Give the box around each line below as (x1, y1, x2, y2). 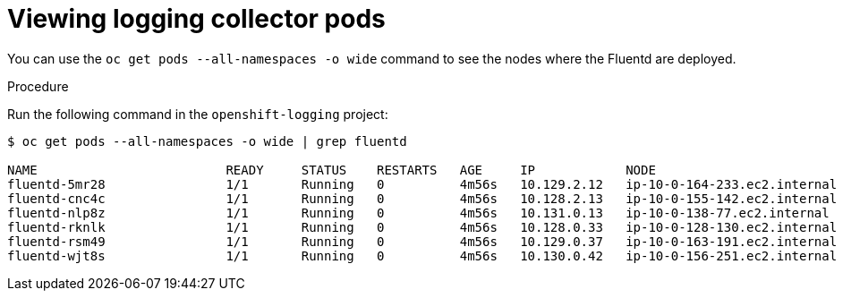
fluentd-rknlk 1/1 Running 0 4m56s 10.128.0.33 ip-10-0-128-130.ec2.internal (7, 219, 838, 234)
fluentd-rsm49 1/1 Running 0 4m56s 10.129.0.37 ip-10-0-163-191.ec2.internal (7, 234, 838, 249)
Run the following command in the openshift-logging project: (7, 106, 388, 122)
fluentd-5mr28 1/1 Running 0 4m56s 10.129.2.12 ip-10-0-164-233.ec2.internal (7, 176, 838, 192)
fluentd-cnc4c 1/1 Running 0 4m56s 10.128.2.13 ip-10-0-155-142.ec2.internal (7, 191, 838, 206)
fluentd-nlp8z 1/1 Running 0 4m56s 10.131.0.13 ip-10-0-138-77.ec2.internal (7, 205, 830, 220)
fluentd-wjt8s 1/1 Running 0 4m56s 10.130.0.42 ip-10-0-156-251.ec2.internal (7, 248, 838, 263)
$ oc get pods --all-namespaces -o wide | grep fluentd (7, 133, 407, 149)
